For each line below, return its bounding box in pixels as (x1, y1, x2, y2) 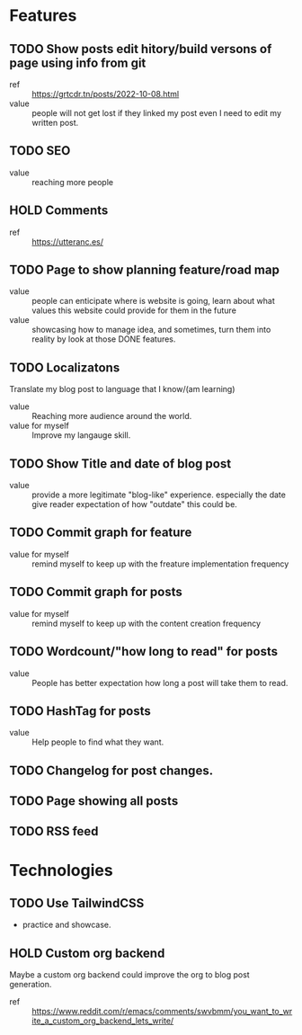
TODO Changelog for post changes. (9, 763, 214, 778)
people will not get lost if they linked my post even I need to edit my (31, 108, 281, 118)
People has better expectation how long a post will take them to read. (31, 677, 289, 688)
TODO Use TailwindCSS (9, 896, 145, 911)
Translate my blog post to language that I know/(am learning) (9, 384, 235, 395)
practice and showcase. (22, 919, 111, 931)
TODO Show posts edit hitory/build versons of (9, 41, 272, 57)
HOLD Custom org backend (9, 945, 165, 960)
